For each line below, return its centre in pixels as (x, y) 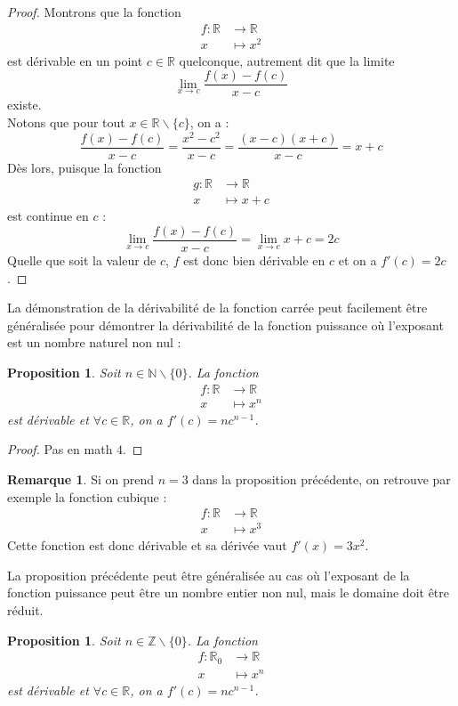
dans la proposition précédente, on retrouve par (321, 479)
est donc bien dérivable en (254, 260)
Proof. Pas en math (60, 449)
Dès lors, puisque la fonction (84, 167)
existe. (24, 105)
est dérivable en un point (75, 60)
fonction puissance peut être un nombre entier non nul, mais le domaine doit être (228, 592)
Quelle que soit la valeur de (82, 260)
